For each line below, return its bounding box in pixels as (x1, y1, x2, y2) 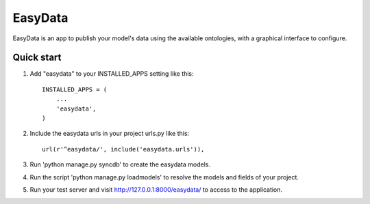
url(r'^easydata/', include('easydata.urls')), (42, 145, 205, 153)
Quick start (12, 52, 62, 63)
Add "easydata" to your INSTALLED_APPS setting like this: (29, 70, 195, 78)
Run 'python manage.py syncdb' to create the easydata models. (29, 160, 210, 169)
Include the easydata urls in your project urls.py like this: (29, 130, 190, 138)
